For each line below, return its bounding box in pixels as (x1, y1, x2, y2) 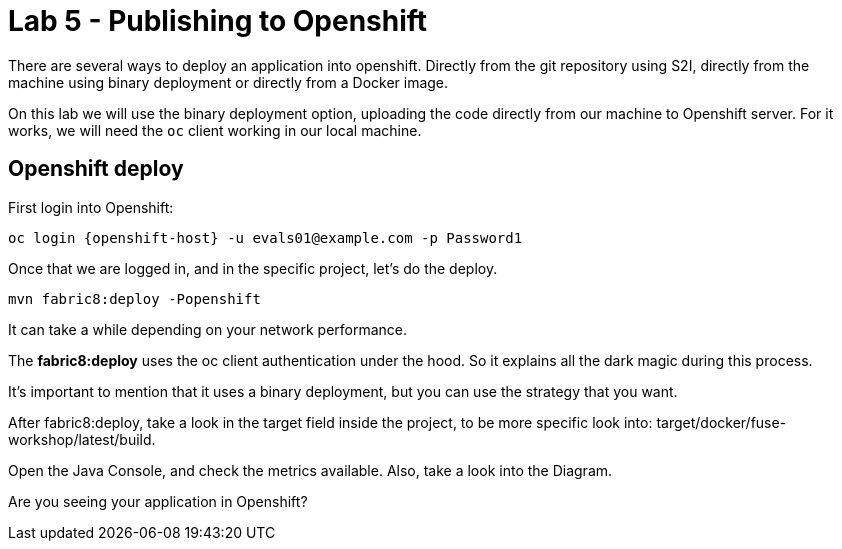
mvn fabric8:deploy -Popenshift (8, 290, 261, 307)
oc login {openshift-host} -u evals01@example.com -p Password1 (8, 229, 523, 246)
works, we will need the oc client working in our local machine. (8, 121, 422, 139)
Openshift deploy (8, 156, 184, 182)
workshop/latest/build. (8, 430, 156, 448)
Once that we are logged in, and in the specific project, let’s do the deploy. (8, 259, 498, 277)
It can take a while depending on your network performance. (8, 320, 408, 338)
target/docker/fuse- (656, 413, 787, 431)
